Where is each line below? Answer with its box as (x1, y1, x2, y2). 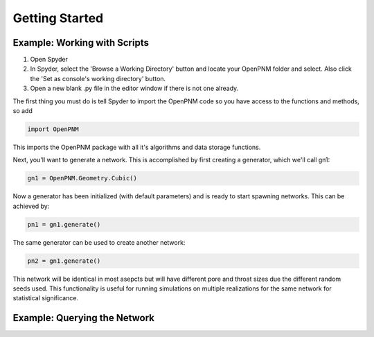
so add (12, 107, 33, 115)
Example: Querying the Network (12, 312, 155, 324)
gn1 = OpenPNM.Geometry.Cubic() (27, 174, 138, 182)
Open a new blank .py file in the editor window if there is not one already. (30, 84, 239, 93)
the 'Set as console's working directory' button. (30, 74, 166, 83)
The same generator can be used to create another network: (12, 238, 186, 246)
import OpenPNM (27, 126, 79, 133)
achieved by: (12, 202, 50, 210)
